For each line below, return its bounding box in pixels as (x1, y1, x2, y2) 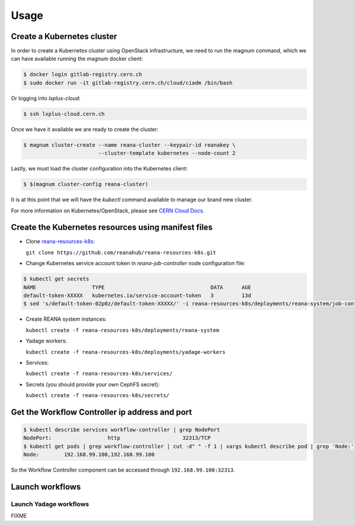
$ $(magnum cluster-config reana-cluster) (23, 181, 149, 188)
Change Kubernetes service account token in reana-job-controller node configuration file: (25, 260, 246, 267)
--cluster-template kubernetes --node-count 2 (98, 150, 236, 157)
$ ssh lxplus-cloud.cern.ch (23, 110, 105, 117)
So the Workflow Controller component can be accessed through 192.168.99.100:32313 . (11, 466, 235, 473)
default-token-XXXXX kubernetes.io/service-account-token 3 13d (23, 292, 251, 299)
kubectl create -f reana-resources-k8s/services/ (25, 370, 173, 377)
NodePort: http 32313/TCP (23, 435, 211, 441)
